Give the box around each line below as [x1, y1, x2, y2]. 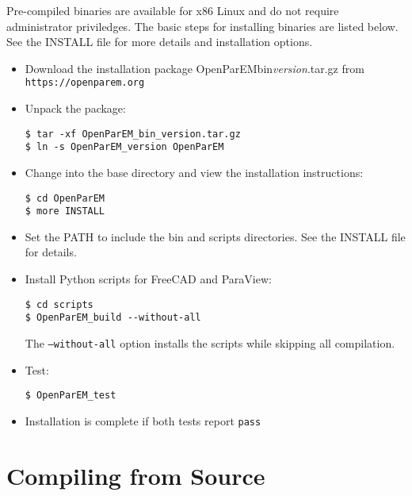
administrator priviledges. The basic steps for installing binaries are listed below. [6, 17, 399, 34]
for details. [25, 244, 77, 260]
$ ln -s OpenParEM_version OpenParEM [25, 141, 224, 153]
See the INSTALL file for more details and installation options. [6, 33, 313, 50]
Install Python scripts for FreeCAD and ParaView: [25, 271, 272, 287]
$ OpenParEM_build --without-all [25, 312, 201, 324]
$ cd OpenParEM [25, 192, 105, 204]
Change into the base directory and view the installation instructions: [25, 163, 364, 180]
